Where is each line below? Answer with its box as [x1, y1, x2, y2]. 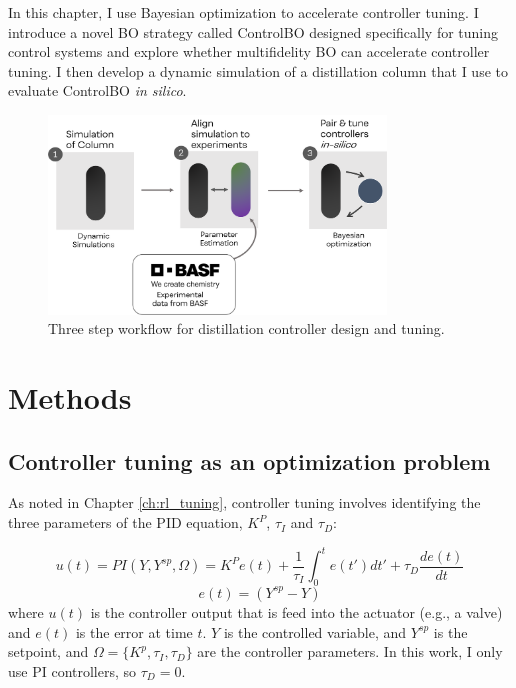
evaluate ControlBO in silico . [8, 80, 187, 101]
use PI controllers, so [8, 660, 137, 681]
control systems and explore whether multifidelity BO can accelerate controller [8, 41, 490, 62]
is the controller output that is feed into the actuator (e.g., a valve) [90, 601, 503, 622]
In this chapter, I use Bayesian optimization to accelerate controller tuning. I [8, 2, 479, 22]
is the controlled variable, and [223, 621, 407, 642]
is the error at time [75, 621, 193, 642]
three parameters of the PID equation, [8, 512, 243, 533]
